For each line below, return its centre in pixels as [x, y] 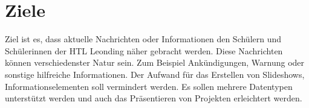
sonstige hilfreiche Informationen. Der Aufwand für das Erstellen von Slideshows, [155, 74]
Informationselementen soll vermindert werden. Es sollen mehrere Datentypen [149, 86]
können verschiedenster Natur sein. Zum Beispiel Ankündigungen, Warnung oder [155, 62]
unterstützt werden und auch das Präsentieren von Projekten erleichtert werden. [154, 98]
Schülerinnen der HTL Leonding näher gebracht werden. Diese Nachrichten [144, 50]
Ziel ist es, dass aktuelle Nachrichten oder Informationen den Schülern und [143, 39]
